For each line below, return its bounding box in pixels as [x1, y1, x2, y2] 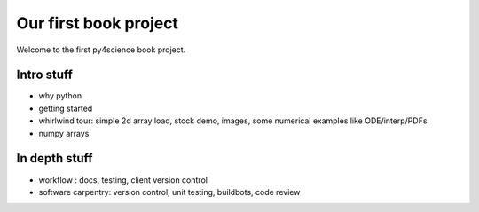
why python [38, 90, 82, 101]
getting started [38, 103, 93, 114]
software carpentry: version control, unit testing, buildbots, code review [38, 186, 301, 197]
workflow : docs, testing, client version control [38, 174, 208, 185]
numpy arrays [38, 128, 90, 138]
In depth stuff [16, 151, 93, 166]
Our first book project [16, 13, 179, 33]
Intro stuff [16, 67, 73, 82]
